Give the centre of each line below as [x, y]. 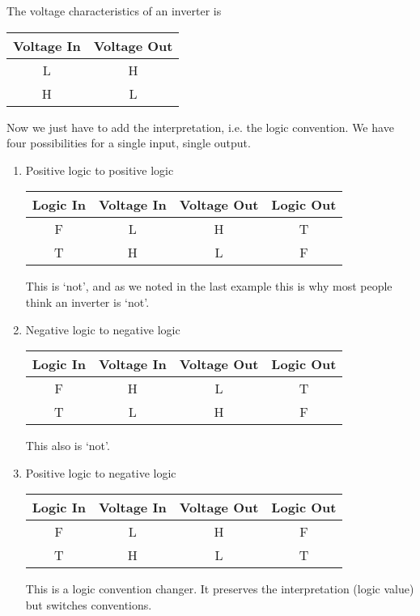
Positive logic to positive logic [100, 170]
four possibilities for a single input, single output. [129, 143]
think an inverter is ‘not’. [87, 302]
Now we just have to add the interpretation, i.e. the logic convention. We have [200, 127]
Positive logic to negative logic [101, 472]
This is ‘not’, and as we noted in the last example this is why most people [209, 286]
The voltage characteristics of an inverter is [114, 11]
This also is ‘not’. [68, 446]
